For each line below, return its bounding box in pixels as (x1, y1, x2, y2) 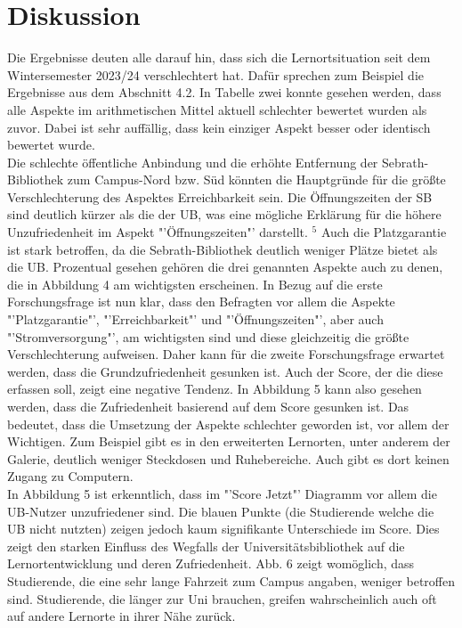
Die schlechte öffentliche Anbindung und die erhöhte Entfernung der (7, 152, 378, 171)
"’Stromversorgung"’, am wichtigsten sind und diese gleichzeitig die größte (7, 327, 409, 346)
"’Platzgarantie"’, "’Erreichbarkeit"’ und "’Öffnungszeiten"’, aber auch (7, 310, 384, 329)
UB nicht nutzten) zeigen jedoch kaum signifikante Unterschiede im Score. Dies (7, 519, 440, 538)
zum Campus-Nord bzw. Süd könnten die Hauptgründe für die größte (67, 170, 446, 189)
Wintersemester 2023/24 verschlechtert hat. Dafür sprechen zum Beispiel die (7, 65, 425, 84)
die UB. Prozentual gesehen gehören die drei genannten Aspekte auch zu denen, (7, 257, 443, 276)
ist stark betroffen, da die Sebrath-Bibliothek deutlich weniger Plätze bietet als (7, 240, 438, 258)
